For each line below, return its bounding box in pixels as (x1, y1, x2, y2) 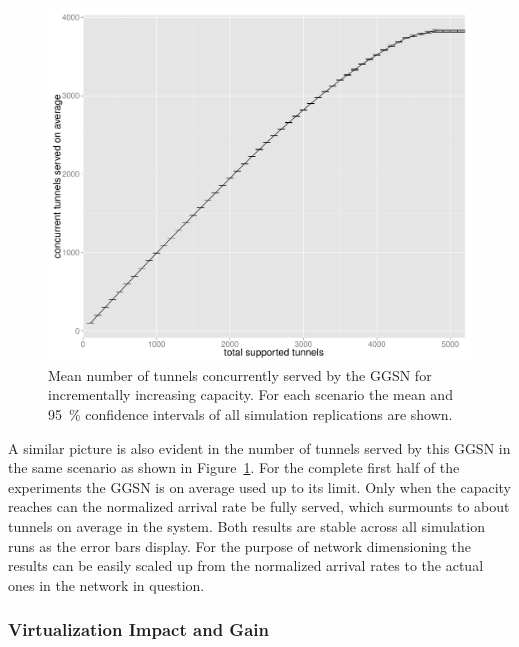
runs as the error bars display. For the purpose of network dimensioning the (8, 535, 472, 556)
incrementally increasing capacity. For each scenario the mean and (48, 384, 453, 405)
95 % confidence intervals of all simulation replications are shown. (48, 403, 453, 424)
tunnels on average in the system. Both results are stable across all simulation (8, 515, 485, 536)
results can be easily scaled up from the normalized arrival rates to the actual (8, 555, 484, 576)
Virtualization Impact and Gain (8, 617, 269, 642)
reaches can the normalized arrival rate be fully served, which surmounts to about (8, 496, 510, 517)
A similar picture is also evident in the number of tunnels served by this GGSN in (8, 437, 511, 458)
